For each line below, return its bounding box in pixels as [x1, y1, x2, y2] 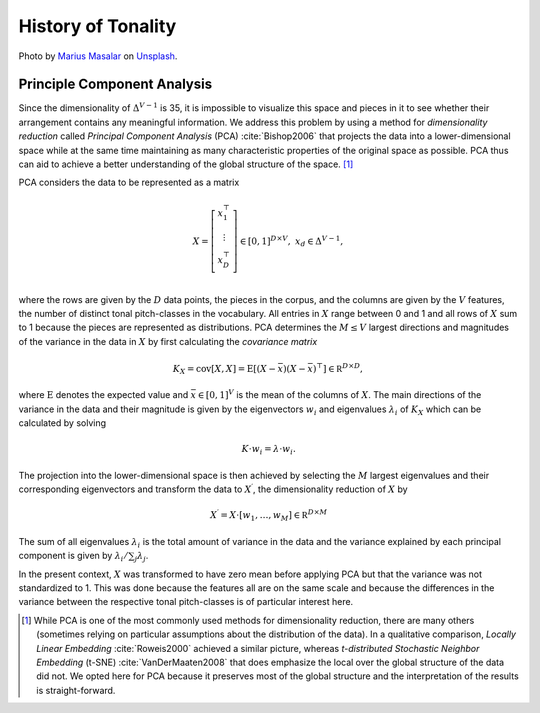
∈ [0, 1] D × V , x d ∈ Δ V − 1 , [239, 233, 344, 249]
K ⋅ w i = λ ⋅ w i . [241, 443, 297, 457]
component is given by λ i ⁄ [18, 550, 127, 564]
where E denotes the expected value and [18, 389, 189, 401]
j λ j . [134, 550, 149, 564]
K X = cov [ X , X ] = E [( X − [172, 363, 277, 377]
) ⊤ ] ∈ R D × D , [312, 361, 364, 374]
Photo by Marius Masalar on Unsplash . [18, 50, 178, 62]
